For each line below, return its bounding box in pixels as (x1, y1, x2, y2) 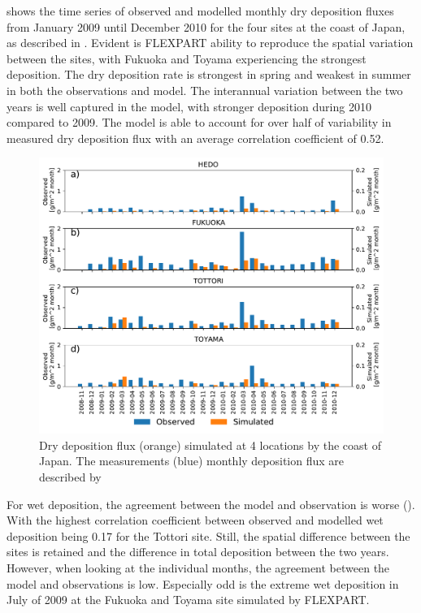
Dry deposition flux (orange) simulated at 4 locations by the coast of (39, 436, 381, 453)
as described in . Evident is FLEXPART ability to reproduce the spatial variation (7, 34, 414, 51)
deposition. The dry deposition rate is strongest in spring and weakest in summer (7, 66, 411, 83)
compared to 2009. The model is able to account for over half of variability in (7, 114, 392, 131)
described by (39, 468, 102, 486)
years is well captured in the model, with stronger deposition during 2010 (7, 97, 371, 114)
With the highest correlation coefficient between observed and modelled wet (7, 512, 384, 529)
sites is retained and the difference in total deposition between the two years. (7, 543, 389, 560)
